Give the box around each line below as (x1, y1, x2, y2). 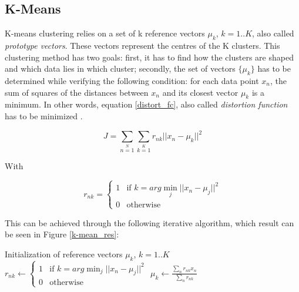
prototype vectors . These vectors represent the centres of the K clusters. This (5, 39, 280, 51)
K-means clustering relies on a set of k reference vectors (5, 27, 205, 39)
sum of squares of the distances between (5, 86, 149, 98)
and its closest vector (162, 86, 238, 98)
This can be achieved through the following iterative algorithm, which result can (5, 216, 294, 229)
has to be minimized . (5, 109, 83, 122)
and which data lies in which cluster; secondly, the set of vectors (5, 62, 236, 75)
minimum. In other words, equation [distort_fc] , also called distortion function (5, 98, 288, 110)
